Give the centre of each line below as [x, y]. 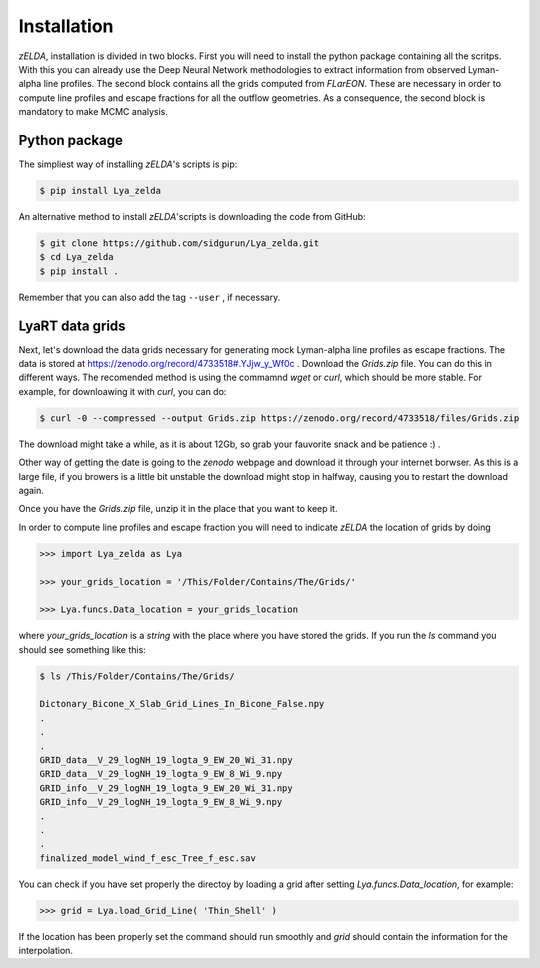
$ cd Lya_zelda [76, 257]
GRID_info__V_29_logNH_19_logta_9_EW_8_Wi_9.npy [161, 802]
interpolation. [46, 951]
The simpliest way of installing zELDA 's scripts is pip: [128, 164]
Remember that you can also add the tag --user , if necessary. [149, 297]
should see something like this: [82, 649]
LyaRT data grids [72, 325]
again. [31, 490]
